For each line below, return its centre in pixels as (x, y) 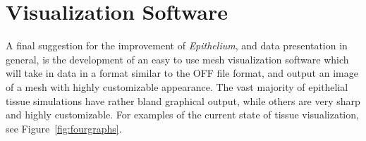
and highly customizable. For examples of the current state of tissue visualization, (182, 115)
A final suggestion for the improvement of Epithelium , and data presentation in (177, 45)
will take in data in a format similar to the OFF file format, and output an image (182, 73)
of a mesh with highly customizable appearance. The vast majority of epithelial (177, 86)
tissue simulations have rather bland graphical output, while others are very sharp (183, 100)
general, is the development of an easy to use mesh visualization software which (177, 59)
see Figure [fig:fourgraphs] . (64, 128)
